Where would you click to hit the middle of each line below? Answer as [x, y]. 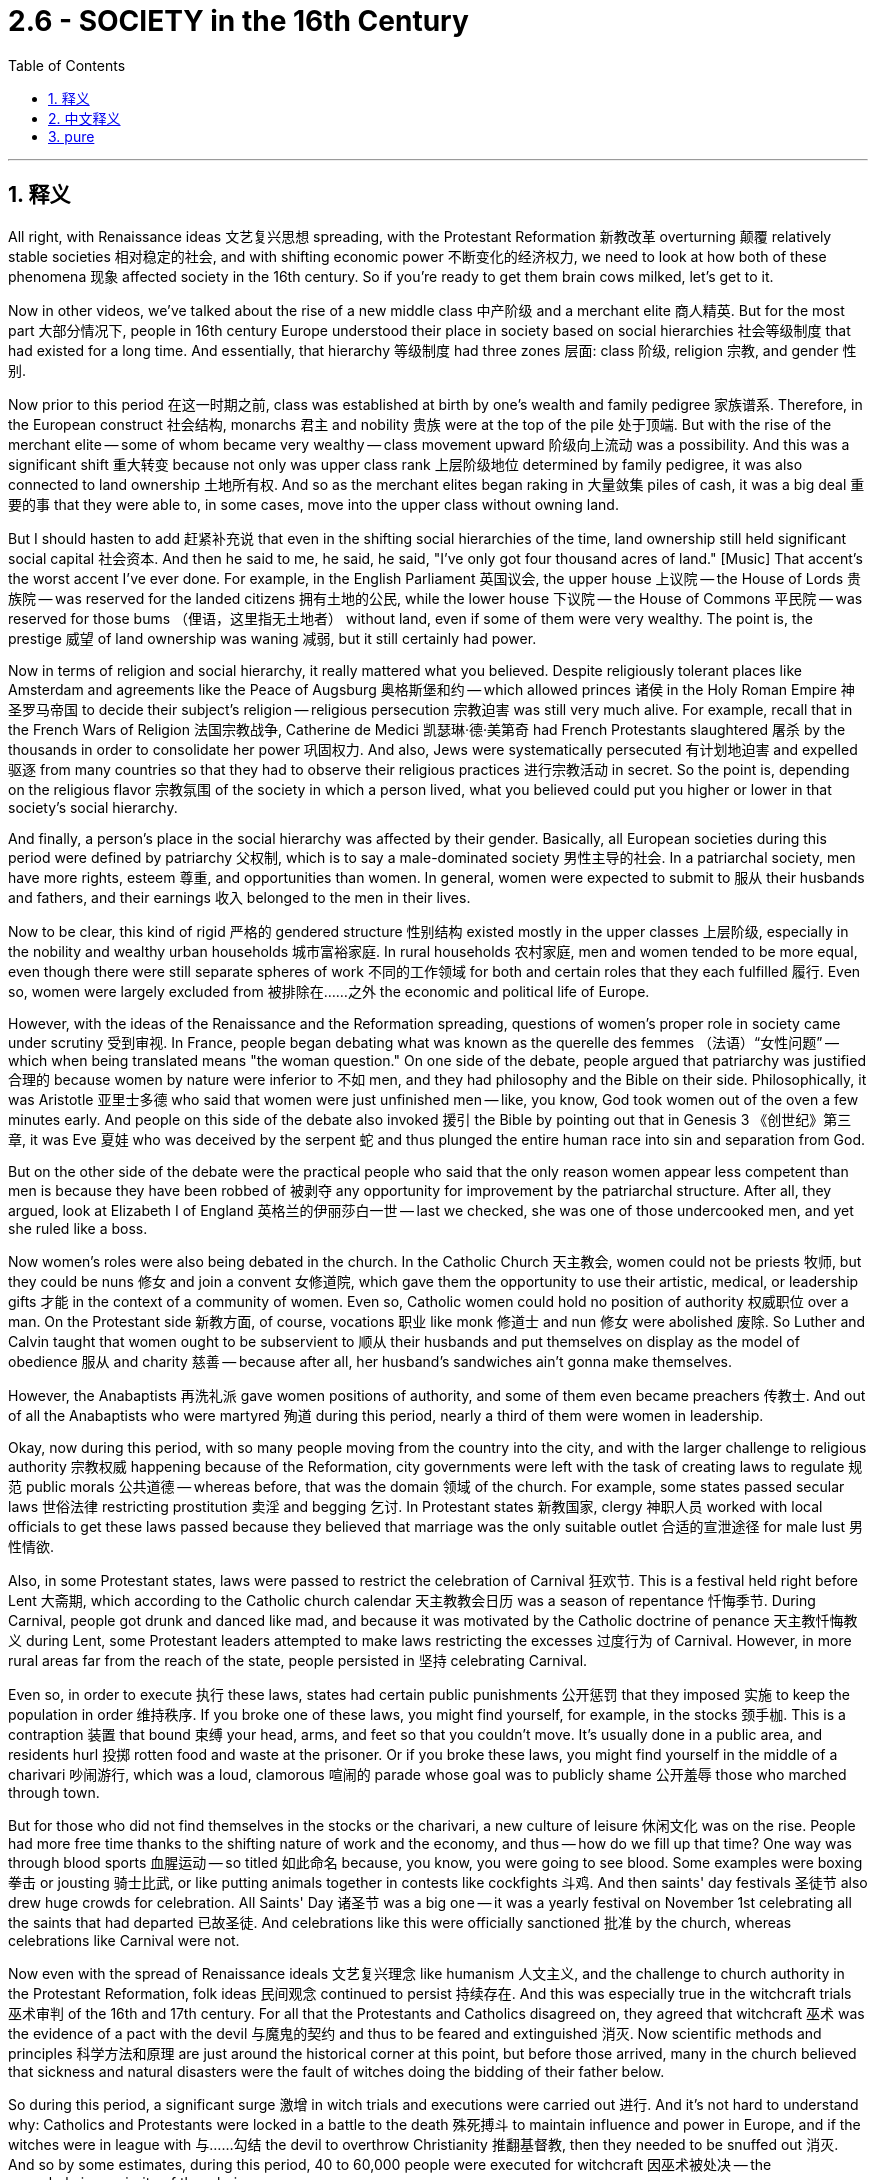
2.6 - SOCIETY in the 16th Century [238, 21]
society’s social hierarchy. [93, 807]
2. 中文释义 [84, 118]
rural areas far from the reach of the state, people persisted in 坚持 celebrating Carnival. [298, 1660]
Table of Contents [67, 65]
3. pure [71, 136]
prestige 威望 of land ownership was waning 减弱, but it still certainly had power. [272, 638]
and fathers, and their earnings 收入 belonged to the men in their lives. [239, 897]
